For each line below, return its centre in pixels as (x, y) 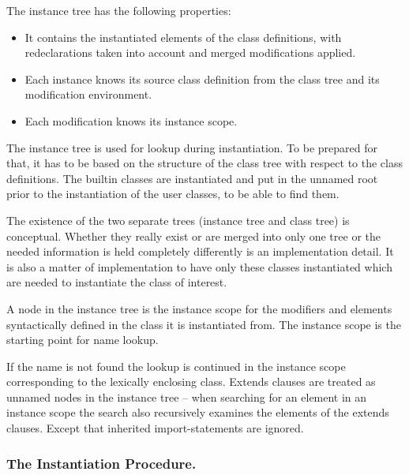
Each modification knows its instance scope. (131, 120)
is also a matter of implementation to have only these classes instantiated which (199, 266)
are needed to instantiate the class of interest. (117, 282)
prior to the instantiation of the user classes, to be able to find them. (173, 194)
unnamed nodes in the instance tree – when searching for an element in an (187, 396)
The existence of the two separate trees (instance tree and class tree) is (178, 220)
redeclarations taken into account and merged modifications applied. (190, 52)
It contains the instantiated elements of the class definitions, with (183, 37)
